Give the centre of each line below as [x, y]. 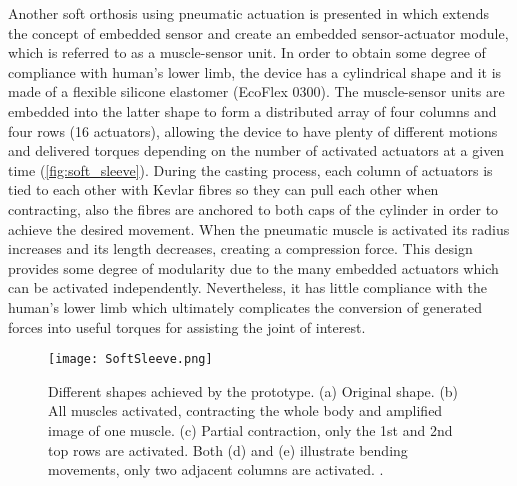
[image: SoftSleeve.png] [130, 359]
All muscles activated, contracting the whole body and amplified [245, 410]
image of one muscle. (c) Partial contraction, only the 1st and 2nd [250, 429]
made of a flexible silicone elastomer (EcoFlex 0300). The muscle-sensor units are [256, 91]
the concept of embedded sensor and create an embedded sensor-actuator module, [258, 32]
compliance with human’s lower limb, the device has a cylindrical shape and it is [255, 71]
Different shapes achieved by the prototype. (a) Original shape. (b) [253, 390]
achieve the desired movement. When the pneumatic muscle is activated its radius [259, 228]
